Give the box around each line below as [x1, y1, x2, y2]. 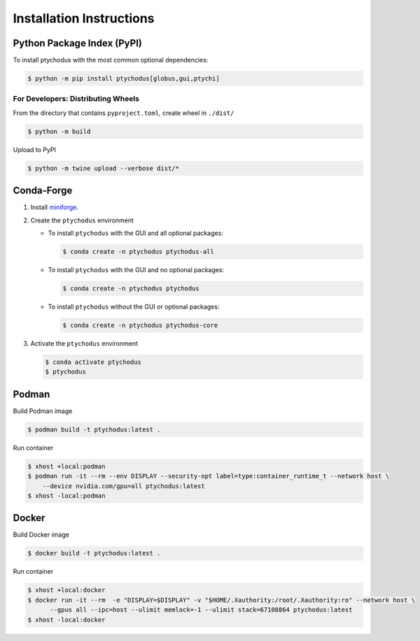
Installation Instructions [13, 11, 155, 26]
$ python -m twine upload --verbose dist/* [27, 164, 180, 172]
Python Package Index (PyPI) [13, 37, 143, 49]
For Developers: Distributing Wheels [13, 94, 140, 104]
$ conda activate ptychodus [45, 358, 141, 366]
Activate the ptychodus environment [30, 339, 139, 347]
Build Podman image [13, 407, 73, 415]
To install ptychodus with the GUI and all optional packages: [48, 229, 223, 238]
